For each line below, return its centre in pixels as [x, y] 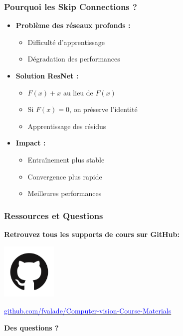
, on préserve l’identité [103, 109]
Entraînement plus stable [66, 159]
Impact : [31, 143]
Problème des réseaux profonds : [73, 25]
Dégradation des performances [74, 59]
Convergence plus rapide [65, 176]
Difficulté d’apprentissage [66, 42]
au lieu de [78, 92]
